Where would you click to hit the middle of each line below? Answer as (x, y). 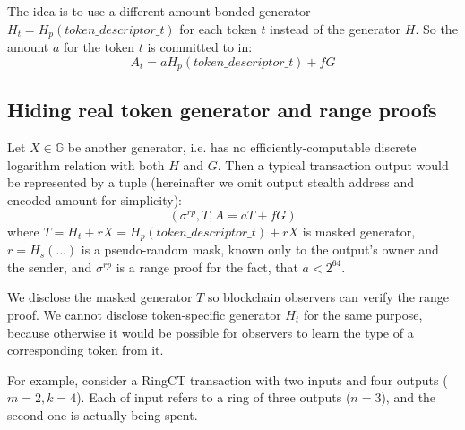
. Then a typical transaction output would (333, 164)
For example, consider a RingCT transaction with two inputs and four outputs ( (228, 379)
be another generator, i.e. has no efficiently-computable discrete (242, 147)
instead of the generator (336, 28)
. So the (436, 28)
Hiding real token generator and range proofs (222, 110)
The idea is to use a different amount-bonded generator (159, 11)
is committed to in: (200, 47)
